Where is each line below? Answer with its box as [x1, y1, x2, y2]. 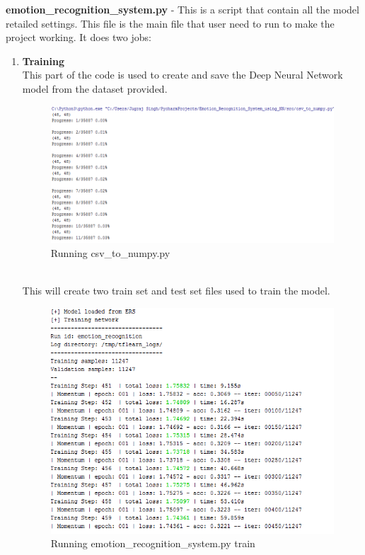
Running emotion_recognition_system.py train [50, 536, 255, 551]
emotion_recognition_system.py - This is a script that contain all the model [6, 2, 359, 16]
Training [22, 53, 64, 68]
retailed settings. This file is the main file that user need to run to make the [6, 16, 335, 30]
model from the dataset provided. [22, 81, 168, 96]
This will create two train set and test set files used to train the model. [22, 283, 330, 298]
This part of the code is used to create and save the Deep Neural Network [22, 67, 343, 82]
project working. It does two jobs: [6, 30, 151, 45]
